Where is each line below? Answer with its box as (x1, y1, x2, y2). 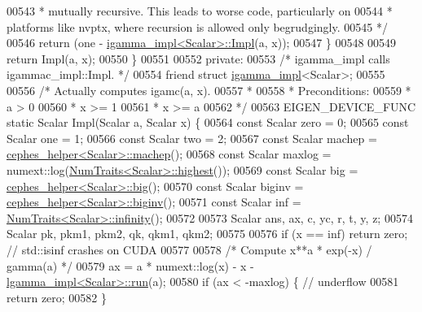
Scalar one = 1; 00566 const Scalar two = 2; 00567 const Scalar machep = (7, 129, 377, 146)
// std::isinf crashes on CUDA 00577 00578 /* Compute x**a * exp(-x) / (7, 240, 372, 258)
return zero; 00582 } (7, 288, 108, 305)
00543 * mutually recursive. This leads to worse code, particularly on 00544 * (7, 2, 393, 19)
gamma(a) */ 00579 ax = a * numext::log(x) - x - (7, 257, 254, 274)
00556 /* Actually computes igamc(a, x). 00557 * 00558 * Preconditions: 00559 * (7, 81, 411, 98)
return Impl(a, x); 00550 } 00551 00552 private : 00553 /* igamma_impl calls (7, 50, 390, 67)
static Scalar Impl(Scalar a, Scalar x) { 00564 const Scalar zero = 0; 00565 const (7, 114, 409, 131)
